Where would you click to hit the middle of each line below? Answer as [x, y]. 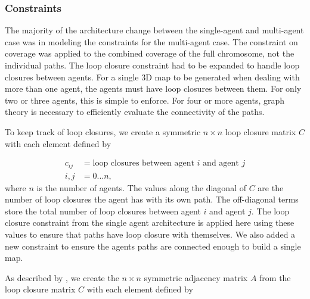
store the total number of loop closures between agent [103, 211]
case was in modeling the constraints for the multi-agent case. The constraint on [151, 41]
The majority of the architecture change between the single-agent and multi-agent [154, 30]
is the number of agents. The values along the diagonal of [141, 187]
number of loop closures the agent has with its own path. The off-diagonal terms [152, 199]
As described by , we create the [62, 277]
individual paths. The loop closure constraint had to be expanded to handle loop [152, 65]
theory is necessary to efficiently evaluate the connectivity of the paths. [135, 112]
